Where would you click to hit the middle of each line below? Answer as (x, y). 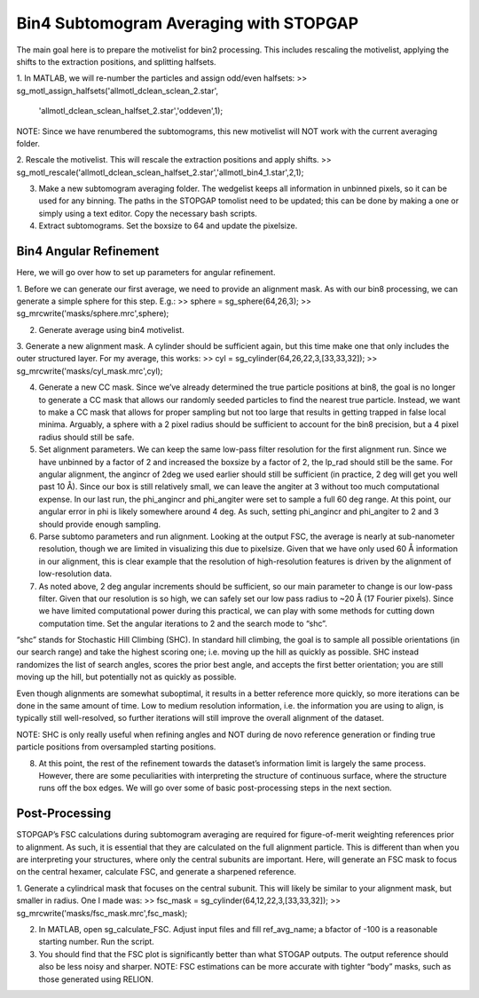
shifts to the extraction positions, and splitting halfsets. (116, 61)
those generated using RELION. (96, 979)
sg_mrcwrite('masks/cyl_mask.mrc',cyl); (90, 371)
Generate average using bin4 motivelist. (112, 329)
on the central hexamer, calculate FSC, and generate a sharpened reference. (157, 872)
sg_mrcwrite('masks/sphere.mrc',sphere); (93, 313)
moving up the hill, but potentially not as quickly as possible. (126, 677)
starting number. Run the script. (96, 942)
